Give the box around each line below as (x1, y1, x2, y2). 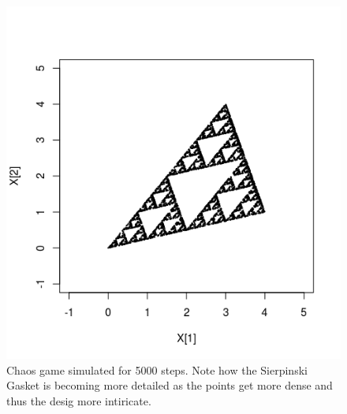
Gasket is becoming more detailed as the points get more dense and (6, 377, 333, 393)
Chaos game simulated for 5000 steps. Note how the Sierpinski (6, 361, 308, 378)
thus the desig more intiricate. (6, 392, 151, 408)
